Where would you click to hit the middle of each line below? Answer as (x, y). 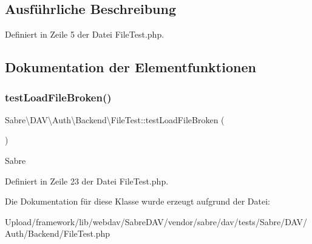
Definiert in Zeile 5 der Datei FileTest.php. (85, 34)
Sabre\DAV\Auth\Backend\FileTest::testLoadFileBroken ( (115, 119)
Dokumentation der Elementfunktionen (131, 67)
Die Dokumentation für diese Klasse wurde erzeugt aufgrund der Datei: (137, 201)
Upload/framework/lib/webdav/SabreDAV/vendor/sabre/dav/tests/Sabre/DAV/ (156, 221)
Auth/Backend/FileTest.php (58, 233)
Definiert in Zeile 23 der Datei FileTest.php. (87, 181)
